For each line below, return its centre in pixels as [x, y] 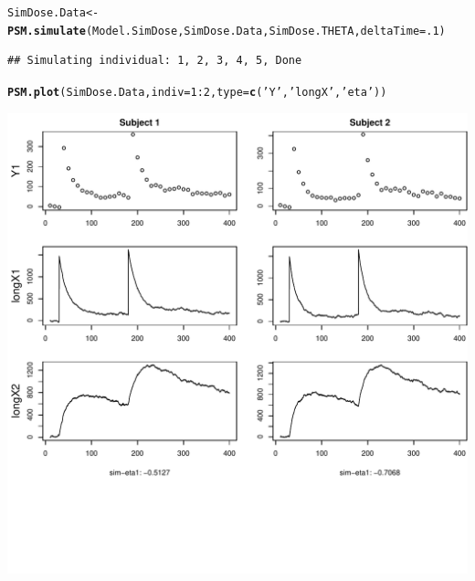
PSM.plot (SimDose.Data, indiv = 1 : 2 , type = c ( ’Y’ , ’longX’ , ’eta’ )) [197, 92]
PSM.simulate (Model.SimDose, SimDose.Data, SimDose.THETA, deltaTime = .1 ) [227, 31]
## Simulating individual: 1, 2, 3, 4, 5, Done [155, 61]
